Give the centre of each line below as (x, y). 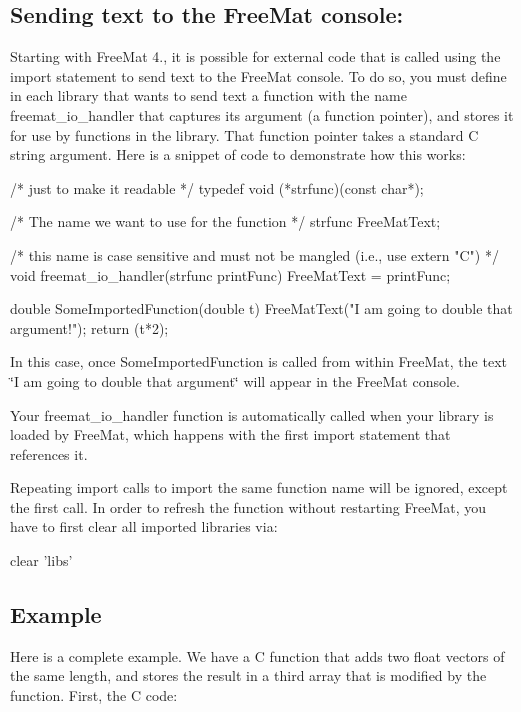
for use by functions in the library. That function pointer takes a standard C (244, 134)
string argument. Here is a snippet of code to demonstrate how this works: (238, 154)
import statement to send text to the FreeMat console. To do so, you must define (258, 75)
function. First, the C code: (94, 695)
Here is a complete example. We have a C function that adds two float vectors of (257, 655)
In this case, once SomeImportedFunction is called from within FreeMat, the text (258, 361)
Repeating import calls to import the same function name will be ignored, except (259, 487)
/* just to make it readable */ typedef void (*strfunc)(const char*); (217, 187)
